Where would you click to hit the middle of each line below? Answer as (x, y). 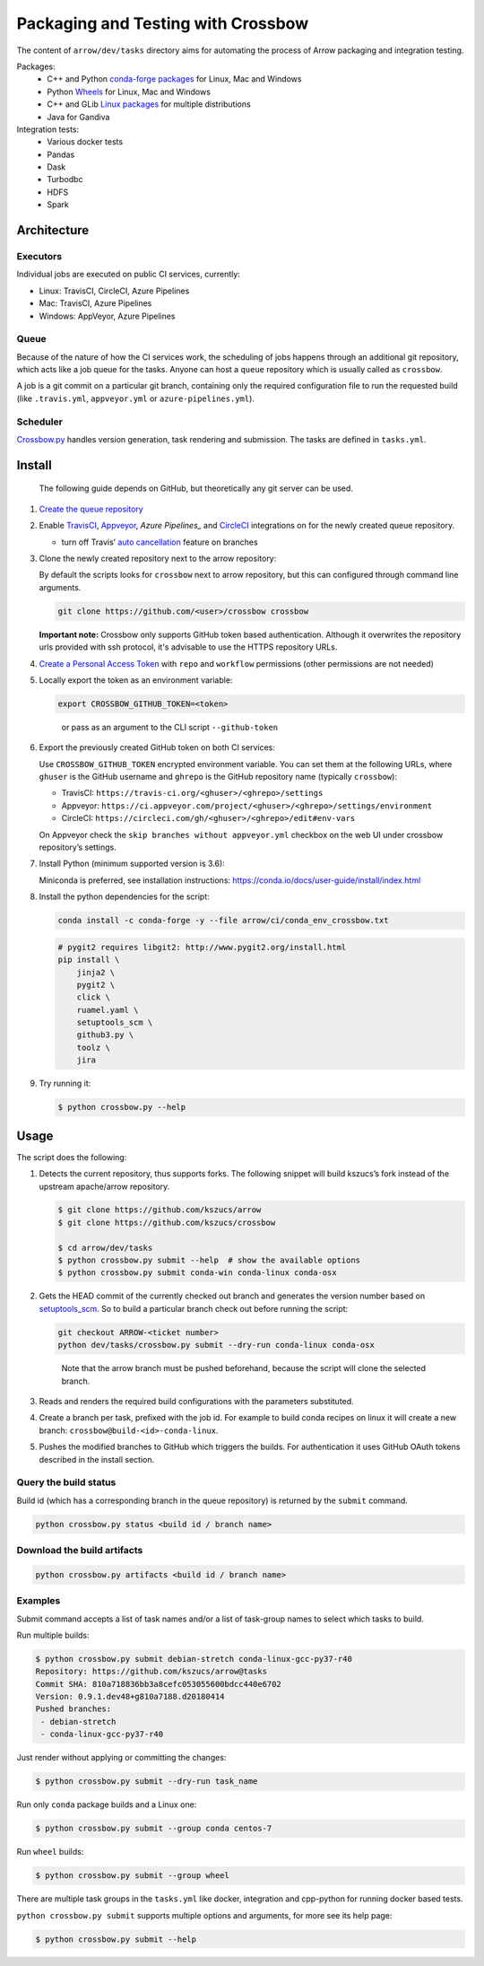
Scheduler (39, 422)
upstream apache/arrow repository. (104, 1186)
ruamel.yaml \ (108, 1010)
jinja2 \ (96, 972)
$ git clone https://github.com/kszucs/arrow (160, 1210)
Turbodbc (65, 179)
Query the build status (66, 1482)
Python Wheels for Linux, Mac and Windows (129, 92)
